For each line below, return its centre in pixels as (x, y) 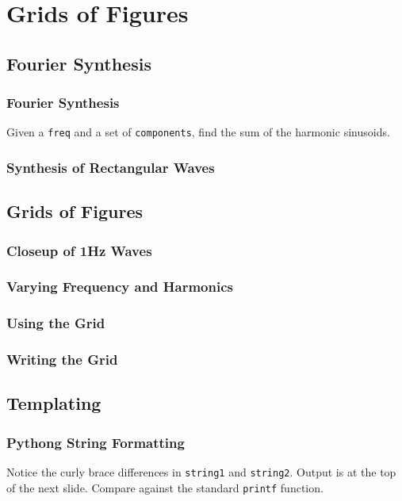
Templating (54, 403)
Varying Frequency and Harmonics (120, 287)
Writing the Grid (62, 359)
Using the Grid (56, 323)
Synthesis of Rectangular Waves (111, 167)
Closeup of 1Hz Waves (79, 250)
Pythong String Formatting (96, 442)
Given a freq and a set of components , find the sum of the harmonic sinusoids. (198, 132)
